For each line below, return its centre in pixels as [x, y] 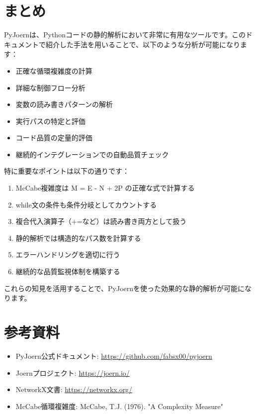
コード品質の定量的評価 [54, 138]
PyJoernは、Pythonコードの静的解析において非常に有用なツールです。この [125, 35]
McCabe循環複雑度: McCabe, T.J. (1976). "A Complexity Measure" [119, 406]
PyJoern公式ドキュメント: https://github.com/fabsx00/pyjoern [114, 356]
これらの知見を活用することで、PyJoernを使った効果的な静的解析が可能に [125, 288]
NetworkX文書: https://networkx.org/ [74, 389]
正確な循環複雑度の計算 [54, 70]
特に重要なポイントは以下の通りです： [67, 171]
